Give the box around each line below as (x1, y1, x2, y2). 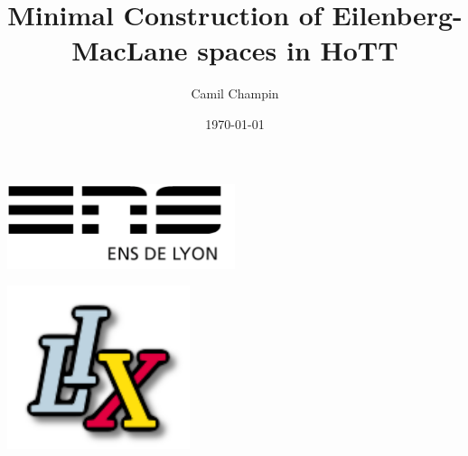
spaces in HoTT (197, 32, 398, 69)
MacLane (71, 32, 188, 69)
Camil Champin (191, 84, 279, 103)
